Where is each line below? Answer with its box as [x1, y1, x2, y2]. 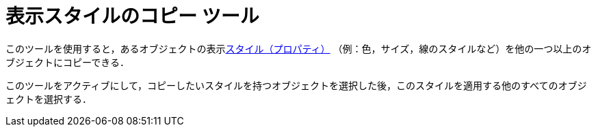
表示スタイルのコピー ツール [5, 5, 259, 28]
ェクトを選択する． [5, 93, 92, 105]
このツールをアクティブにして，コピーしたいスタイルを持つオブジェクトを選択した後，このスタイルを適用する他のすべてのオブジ [5, 79, 587, 91]
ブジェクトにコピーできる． [5, 56, 129, 68]
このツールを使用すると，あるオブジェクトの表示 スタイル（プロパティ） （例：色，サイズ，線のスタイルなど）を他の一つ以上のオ [5, 42, 592, 54]
